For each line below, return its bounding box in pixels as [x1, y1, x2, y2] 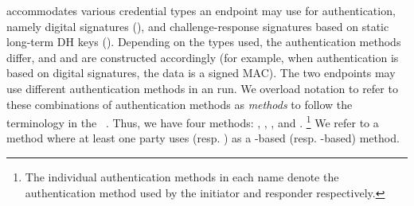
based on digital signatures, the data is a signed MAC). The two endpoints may [6, 64, 396, 81]
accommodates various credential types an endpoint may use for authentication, [6, 2, 396, 18]
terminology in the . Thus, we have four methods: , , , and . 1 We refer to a [6, 112, 379, 130]
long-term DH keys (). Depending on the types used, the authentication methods [6, 33, 401, 50]
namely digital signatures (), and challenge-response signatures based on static [6, 17, 389, 34]
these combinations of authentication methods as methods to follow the [6, 95, 353, 112]
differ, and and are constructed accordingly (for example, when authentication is [6, 49, 399, 65]
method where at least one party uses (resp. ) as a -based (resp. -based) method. [6, 130, 400, 146]
